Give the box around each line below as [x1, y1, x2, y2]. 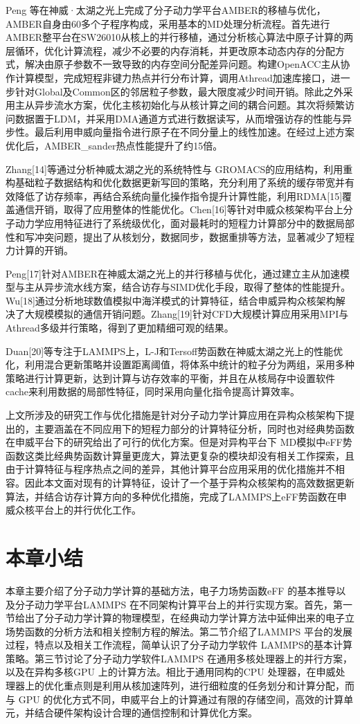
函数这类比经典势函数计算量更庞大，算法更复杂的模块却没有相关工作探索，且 [6, 448, 354, 462]
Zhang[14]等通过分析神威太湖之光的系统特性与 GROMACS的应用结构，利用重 [6, 161, 353, 176]
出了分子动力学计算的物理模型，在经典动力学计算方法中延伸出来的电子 [24, 610, 345, 625]
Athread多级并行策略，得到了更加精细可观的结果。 [6, 320, 234, 335]
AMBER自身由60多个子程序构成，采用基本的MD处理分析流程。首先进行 [6, 16, 330, 30]
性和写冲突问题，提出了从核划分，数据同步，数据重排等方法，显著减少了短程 [6, 229, 354, 244]
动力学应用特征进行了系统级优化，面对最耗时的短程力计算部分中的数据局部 [15, 215, 354, 230]
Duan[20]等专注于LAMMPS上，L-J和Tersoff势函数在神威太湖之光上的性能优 [6, 343, 343, 358]
